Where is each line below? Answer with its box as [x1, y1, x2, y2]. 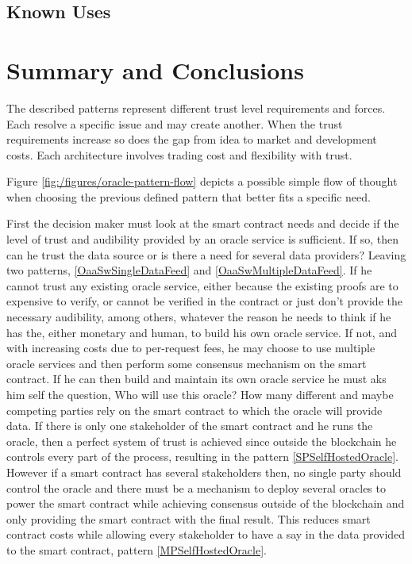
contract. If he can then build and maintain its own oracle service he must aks [6, 370, 387, 387]
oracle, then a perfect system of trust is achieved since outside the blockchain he [6, 432, 397, 449]
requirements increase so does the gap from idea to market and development [6, 131, 377, 148]
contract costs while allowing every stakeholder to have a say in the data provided [6, 526, 406, 543]
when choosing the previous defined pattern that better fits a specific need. [6, 188, 371, 205]
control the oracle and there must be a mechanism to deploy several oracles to [6, 479, 386, 496]
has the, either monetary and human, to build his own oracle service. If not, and [6, 324, 397, 340]
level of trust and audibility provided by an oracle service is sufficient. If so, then [6, 231, 399, 247]
